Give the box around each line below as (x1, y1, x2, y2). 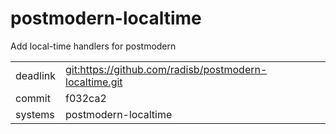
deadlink (15, 68, 57, 82)
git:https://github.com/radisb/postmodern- (65, 62, 268, 76)
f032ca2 (65, 91, 107, 105)
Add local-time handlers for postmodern (10, 40, 177, 52)
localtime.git (65, 75, 123, 89)
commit (15, 91, 51, 105)
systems (15, 107, 55, 121)
